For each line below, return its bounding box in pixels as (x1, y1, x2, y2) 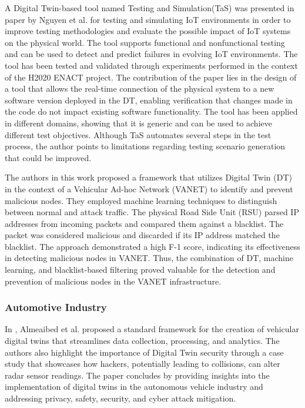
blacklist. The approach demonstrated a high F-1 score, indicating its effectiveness (5, 240, 300, 252)
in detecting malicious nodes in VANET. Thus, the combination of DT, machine (5, 252, 294, 264)
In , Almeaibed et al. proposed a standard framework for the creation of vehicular (5, 323, 299, 335)
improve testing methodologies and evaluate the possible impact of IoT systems (5, 25, 291, 37)
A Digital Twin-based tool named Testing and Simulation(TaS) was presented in (5, 2, 294, 14)
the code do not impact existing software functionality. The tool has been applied (5, 105, 298, 118)
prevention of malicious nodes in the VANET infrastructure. (5, 275, 222, 287)
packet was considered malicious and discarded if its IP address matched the (5, 229, 280, 241)
